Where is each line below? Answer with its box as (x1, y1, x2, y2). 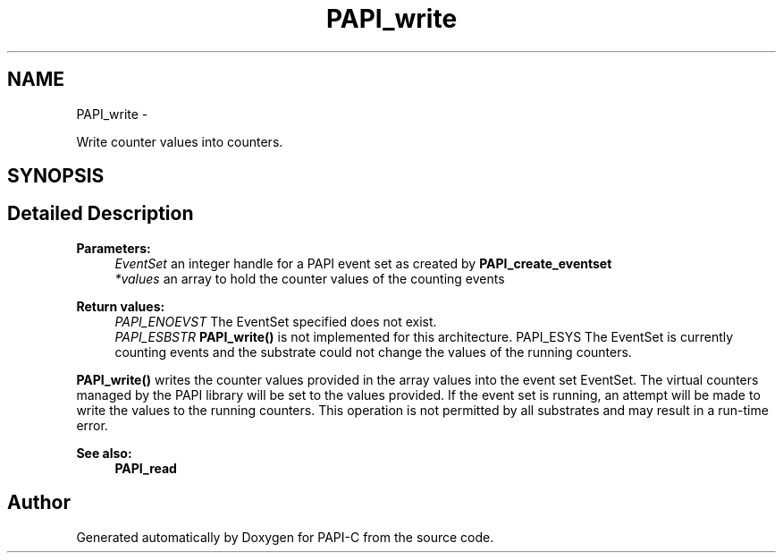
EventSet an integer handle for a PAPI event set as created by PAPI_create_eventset (114, 255, 612, 271)
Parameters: (76, 240, 151, 256)
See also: (76, 445, 132, 461)
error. (76, 417, 108, 433)
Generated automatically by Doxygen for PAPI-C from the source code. (76, 529, 494, 545)
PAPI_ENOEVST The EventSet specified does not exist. (114, 313, 437, 329)
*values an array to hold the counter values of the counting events (114, 270, 505, 286)
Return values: (76, 298, 165, 314)
